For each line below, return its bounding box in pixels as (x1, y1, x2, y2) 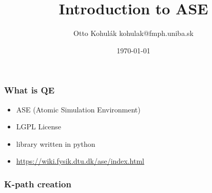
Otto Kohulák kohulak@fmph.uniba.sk (73, 28, 194, 38)
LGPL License (16, 121, 62, 132)
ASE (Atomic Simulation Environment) (16, 104, 141, 114)
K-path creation (4, 177, 71, 190)
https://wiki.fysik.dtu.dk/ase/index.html (16, 156, 144, 166)
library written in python (16, 138, 95, 149)
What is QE (4, 84, 55, 96)
